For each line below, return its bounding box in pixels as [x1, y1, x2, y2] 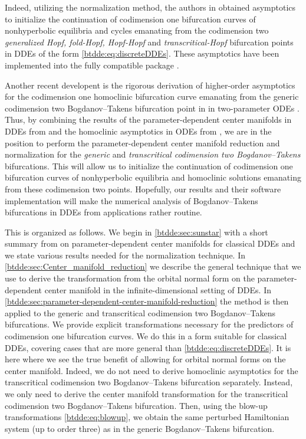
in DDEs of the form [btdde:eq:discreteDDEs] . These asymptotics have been [5, 47, 279, 60]
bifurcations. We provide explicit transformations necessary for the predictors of [5, 318, 294, 330]
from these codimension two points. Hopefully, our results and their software [5, 182, 281, 195]
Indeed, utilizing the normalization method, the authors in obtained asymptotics [5, 1, 296, 13]
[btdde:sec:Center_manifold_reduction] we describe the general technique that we [5, 260, 301, 273]
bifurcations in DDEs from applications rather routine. [5, 206, 202, 218]
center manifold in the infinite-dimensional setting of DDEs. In [44, 283, 272, 296]
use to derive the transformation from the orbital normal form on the [5, 272, 255, 284]
